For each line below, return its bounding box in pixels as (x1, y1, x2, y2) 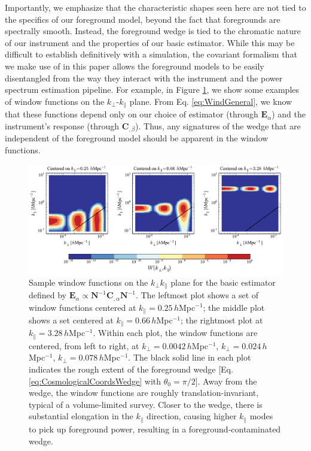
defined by (29, 289, 67, 301)
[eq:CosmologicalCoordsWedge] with (29, 374, 161, 387)
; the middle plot (203, 301, 265, 313)
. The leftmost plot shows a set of (135, 289, 259, 301)
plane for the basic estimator (170, 276, 276, 288)
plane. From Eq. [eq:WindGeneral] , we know (129, 95, 292, 107)
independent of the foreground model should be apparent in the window (5, 132, 269, 144)
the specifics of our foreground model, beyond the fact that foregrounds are (5, 13, 280, 25)
